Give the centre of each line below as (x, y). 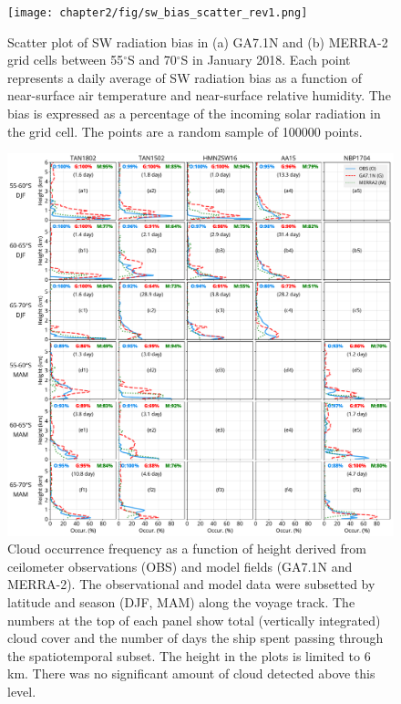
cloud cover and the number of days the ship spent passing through (195, 638)
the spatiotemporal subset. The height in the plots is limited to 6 (189, 655)
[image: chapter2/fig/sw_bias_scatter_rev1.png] (158, 13)
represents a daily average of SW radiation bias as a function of (185, 77)
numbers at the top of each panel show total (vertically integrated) (194, 620)
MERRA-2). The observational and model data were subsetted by (191, 584)
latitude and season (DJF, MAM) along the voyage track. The (181, 602)
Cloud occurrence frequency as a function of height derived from (187, 549)
